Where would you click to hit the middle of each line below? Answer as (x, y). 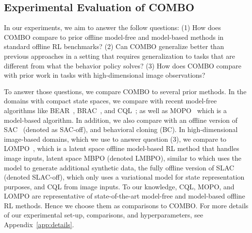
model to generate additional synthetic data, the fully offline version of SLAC (119, 167)
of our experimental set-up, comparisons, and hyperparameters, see (104, 215)
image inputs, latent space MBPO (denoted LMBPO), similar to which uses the (123, 158)
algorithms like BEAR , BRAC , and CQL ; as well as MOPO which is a (116, 110)
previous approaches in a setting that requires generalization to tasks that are (119, 56)
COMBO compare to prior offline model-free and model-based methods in (114, 37)
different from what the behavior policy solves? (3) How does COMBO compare (123, 65)
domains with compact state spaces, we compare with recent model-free (110, 101)
